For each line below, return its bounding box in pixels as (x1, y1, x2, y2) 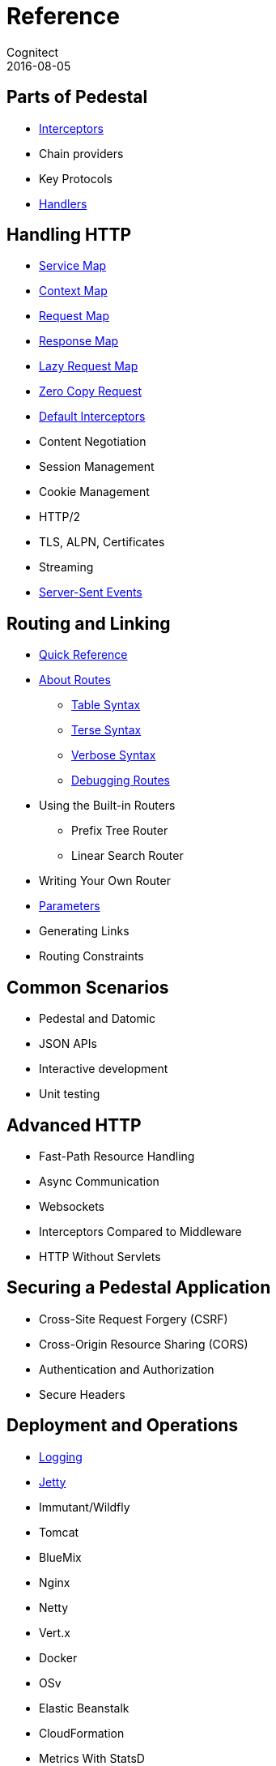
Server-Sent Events (39, 585, 142, 600)
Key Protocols (39, 171, 113, 186)
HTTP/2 (39, 510, 81, 524)
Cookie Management (39, 485, 150, 499)
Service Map (39, 259, 107, 273)
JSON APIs (39, 1037, 97, 1051)
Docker (39, 1650, 78, 1665)
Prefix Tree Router (71, 823, 168, 838)
